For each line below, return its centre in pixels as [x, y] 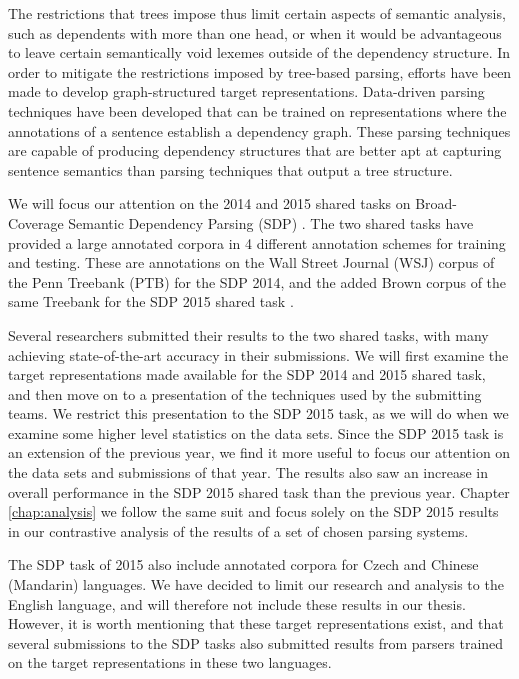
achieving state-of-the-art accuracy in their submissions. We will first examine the [258, 354]
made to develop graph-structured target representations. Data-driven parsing [246, 91]
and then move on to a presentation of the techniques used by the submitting [245, 393]
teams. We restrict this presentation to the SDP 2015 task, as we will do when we [258, 413]
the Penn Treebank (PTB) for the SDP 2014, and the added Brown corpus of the [257, 281]
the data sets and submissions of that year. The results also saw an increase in [248, 472]
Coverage [36, 222]
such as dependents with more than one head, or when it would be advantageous [255, 32]
